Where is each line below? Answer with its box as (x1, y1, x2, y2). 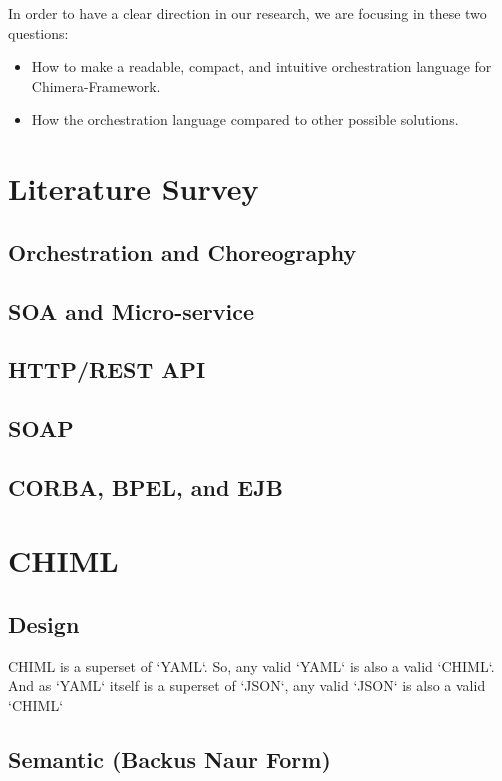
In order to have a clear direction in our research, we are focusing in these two (8, 3, 487, 23)
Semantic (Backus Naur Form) (8, 744, 331, 774)
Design (8, 609, 80, 640)
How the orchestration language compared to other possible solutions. (31, 109, 459, 130)
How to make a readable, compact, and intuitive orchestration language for (31, 56, 492, 77)
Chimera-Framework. (31, 75, 161, 96)
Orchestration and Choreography (8, 236, 357, 267)
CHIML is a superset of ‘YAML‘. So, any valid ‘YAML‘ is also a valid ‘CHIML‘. (8, 655, 495, 676)
